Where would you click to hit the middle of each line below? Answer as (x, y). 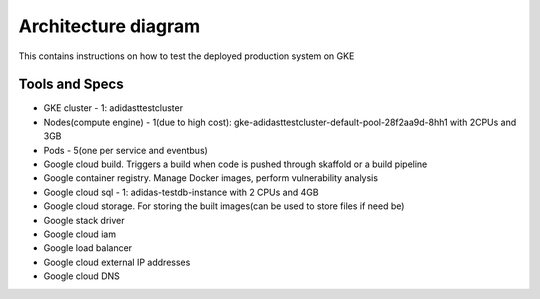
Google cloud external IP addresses (117, 262)
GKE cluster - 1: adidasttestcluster (113, 108)
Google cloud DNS (81, 276)
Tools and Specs (71, 84)
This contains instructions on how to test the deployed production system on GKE (186, 56)
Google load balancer (88, 248)
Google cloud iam (80, 234)
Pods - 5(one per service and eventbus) (126, 150)
